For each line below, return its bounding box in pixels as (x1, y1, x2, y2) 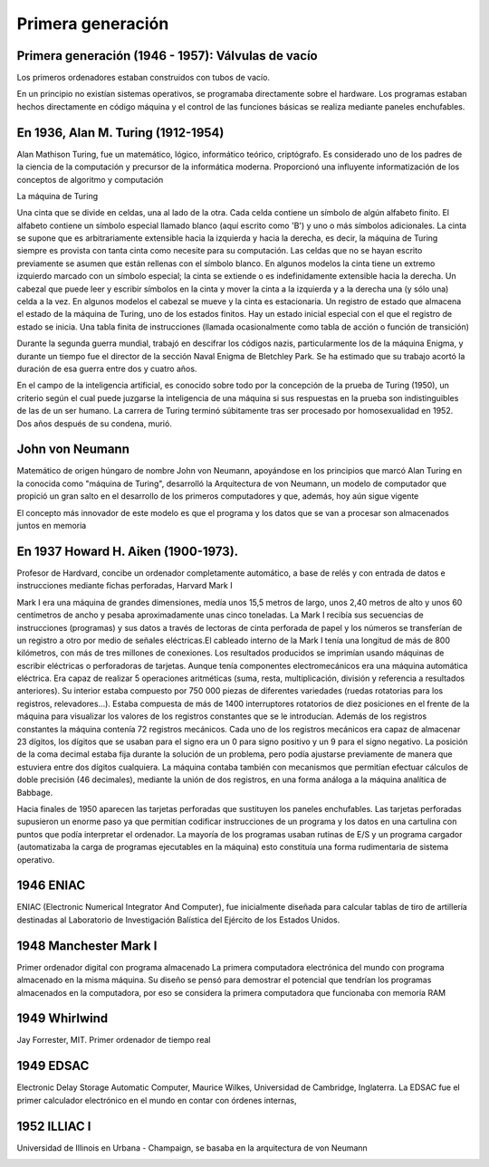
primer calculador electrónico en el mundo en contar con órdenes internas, (16, 1095, 297, 1105)
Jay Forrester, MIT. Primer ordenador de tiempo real (16, 1035, 211, 1046)
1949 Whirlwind (16, 1010, 109, 1027)
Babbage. (16, 787, 53, 798)
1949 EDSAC (16, 1058, 90, 1074)
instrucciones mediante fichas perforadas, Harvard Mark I (16, 580, 233, 591)
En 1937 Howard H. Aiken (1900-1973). (16, 543, 239, 559)
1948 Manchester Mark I (16, 938, 158, 953)
